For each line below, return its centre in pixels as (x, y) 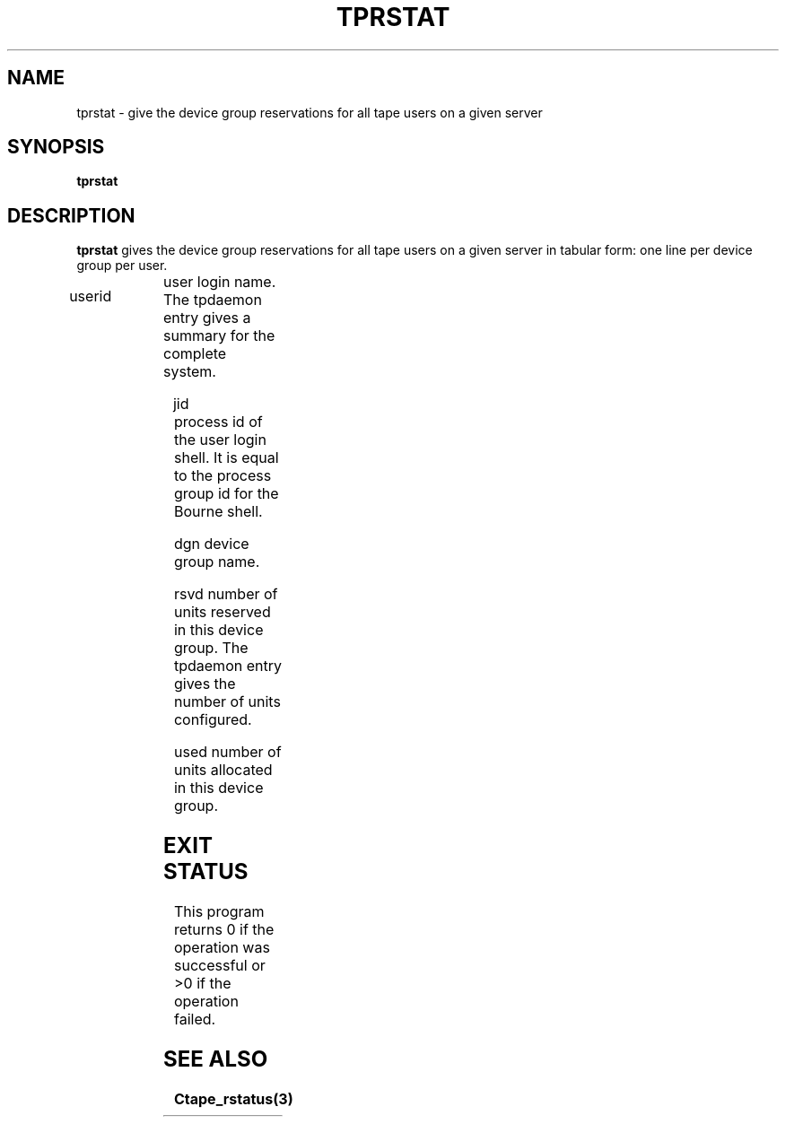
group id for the (226, 494)
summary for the (219, 336)
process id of (218, 422)
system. (190, 372)
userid (91, 296)
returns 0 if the (224, 930)
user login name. (220, 282)
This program (219, 912)
